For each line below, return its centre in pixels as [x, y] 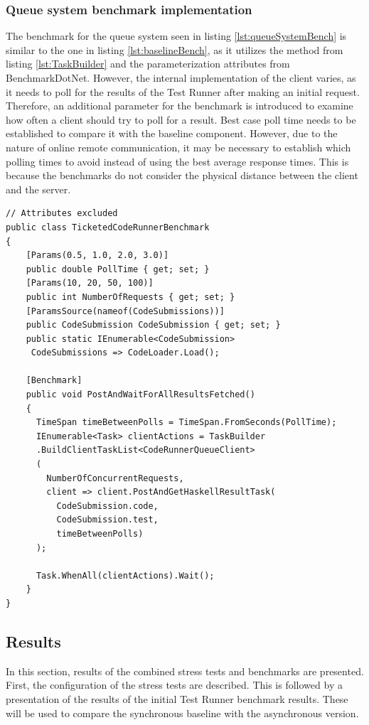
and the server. [38, 189]
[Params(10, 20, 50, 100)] [90, 283]
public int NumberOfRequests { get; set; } [130, 297]
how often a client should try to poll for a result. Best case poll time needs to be [181, 119]
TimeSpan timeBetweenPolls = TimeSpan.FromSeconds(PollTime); [186, 423]
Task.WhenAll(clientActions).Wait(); [125, 575]
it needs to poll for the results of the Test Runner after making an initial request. [183, 91]
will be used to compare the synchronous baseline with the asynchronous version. [182, 713]
